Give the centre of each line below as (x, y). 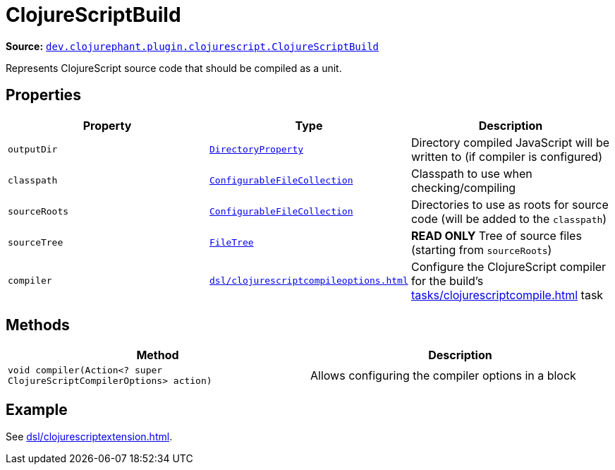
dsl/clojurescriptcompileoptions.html (309, 281)
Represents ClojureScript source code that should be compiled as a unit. (174, 68)
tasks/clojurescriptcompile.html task (507, 295)
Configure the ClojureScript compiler (509, 266)
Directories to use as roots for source (510, 204)
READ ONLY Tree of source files (496, 235)
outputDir (33, 150)
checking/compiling (463, 187)
